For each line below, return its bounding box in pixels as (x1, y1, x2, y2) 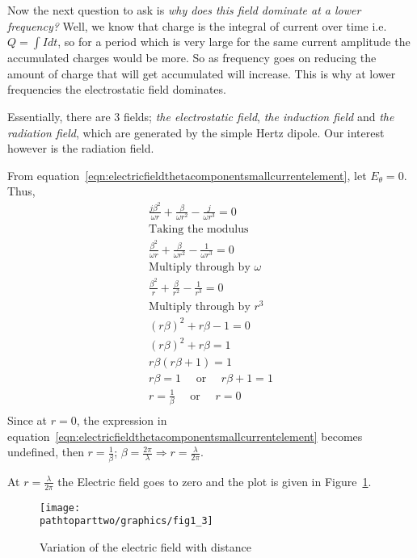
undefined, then (7, 443, 84, 460)
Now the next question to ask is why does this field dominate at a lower (7, 2, 361, 18)
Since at (7, 412, 47, 429)
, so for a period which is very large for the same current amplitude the (57, 33, 411, 50)
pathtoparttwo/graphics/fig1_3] (40, 515, 213, 527)
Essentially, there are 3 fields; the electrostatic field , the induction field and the (7, 107, 394, 124)
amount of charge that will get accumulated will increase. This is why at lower (7, 65, 396, 82)
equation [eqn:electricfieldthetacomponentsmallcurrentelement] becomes (7, 427, 363, 444)
